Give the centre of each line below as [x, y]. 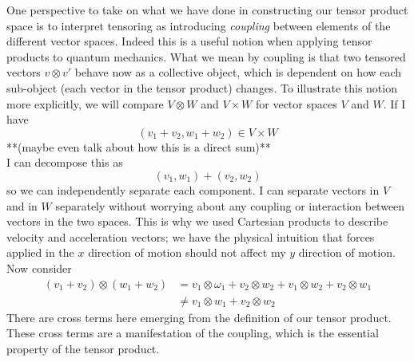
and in [22, 205]
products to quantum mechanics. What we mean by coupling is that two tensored [206, 56]
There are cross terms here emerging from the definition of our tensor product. [199, 317]
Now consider [39, 268]
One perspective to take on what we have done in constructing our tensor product [207, 10]
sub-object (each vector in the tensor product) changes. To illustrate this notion [202, 87]
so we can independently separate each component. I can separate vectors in [193, 189]
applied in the [40, 252]
